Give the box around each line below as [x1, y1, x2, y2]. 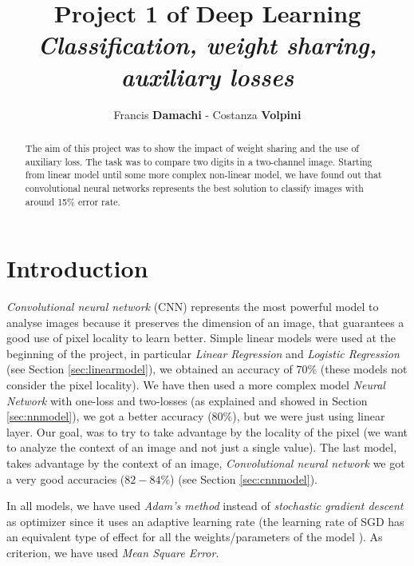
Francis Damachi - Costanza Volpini [113, 106, 302, 122]
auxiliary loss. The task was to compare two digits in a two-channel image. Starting [25, 154, 373, 168]
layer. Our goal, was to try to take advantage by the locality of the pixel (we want [6, 423, 408, 440]
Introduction [6, 252, 148, 285]
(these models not [320, 361, 408, 377]
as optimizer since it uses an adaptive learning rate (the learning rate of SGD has [6, 512, 404, 529]
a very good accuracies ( [6, 470, 125, 487]
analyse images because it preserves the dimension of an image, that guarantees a [6, 313, 404, 330]
